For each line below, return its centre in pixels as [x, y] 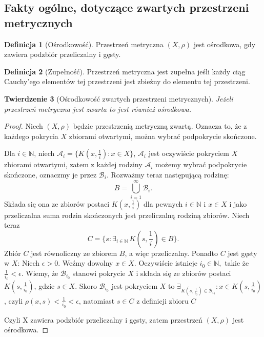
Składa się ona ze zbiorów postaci [57, 203]
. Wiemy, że [40, 273]
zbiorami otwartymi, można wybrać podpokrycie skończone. [163, 136]
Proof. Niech [24, 126]
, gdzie [44, 285]
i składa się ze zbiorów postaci [184, 273]
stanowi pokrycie [99, 273]
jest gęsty [242, 253]
